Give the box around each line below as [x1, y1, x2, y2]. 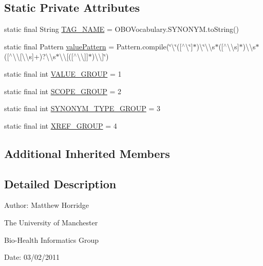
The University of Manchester [4, 217, 98, 227]
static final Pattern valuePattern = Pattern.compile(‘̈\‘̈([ [4, 41, 182, 51]
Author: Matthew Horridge [4, 200, 89, 210]
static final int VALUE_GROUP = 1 [4, 68, 122, 79]
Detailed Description [4, 175, 117, 191]
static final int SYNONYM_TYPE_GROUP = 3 [4, 103, 160, 114]
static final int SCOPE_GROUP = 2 [4, 85, 122, 96]
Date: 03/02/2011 [4, 252, 60, 262]
